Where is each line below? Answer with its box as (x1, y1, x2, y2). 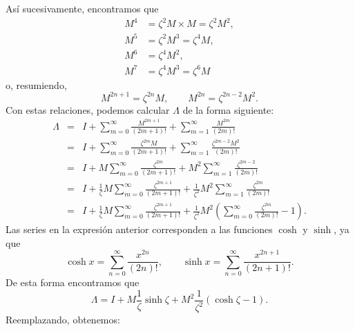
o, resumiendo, (6, 77, 67, 92)
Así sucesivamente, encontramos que (6, 1, 159, 15)
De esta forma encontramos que (6, 275, 140, 290)
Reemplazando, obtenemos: (6, 312, 120, 327)
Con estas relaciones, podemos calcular (6, 102, 170, 117)
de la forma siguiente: (182, 102, 274, 117)
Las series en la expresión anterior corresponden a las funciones (6, 222, 273, 237)
